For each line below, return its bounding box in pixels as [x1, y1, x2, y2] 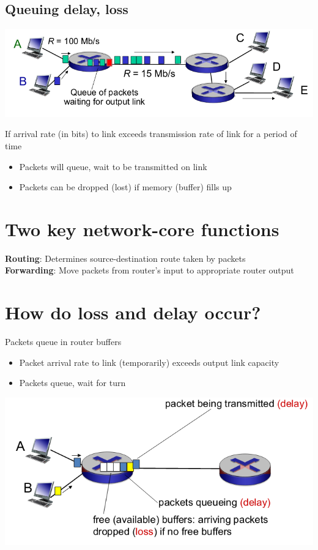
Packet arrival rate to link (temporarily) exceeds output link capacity [19, 355, 279, 368]
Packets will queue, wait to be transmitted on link [19, 160, 207, 173]
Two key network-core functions [5, 216, 279, 241]
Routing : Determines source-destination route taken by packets [5, 251, 246, 264]
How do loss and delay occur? [5, 300, 261, 325]
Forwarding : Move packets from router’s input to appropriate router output [5, 264, 294, 277]
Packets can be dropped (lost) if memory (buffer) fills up [19, 180, 232, 193]
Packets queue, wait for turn [19, 376, 126, 389]
